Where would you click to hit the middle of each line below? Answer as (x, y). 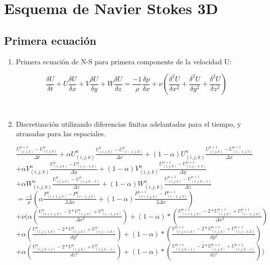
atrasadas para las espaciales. (61, 134)
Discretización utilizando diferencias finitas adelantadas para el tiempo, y (128, 123)
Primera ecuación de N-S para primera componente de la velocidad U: (124, 61)
